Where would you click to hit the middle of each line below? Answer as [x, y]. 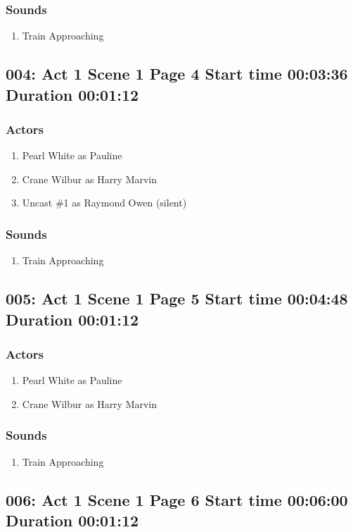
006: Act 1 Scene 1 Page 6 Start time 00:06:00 [177, 499]
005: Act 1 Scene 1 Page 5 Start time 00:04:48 [177, 298]
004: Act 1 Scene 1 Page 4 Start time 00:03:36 [177, 74]
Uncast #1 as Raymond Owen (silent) [104, 203]
